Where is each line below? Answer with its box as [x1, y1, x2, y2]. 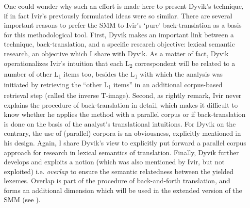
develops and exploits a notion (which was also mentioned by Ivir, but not [4, 157, 225, 167]
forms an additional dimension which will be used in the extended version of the [4, 185, 242, 195]
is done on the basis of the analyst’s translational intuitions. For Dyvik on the [4, 118, 236, 128]
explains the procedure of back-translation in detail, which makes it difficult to [4, 99, 238, 110]
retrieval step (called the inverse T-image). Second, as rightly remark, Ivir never [4, 90, 242, 100]
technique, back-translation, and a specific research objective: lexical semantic [4, 39, 235, 49]
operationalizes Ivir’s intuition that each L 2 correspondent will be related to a [4, 58, 235, 69]
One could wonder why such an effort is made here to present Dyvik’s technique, [4, 1, 244, 11]
